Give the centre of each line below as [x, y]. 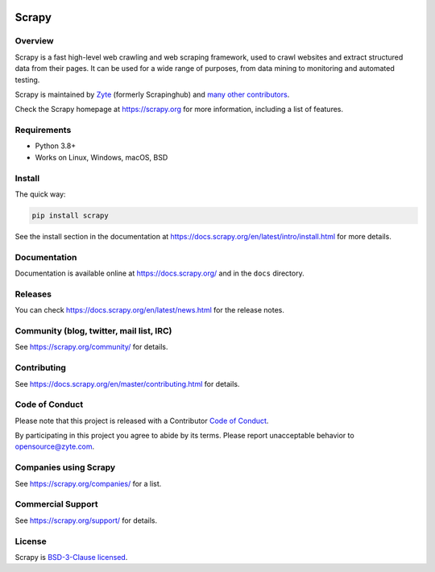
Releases [33, 294]
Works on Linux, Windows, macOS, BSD [101, 157]
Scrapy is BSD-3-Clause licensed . [71, 557]
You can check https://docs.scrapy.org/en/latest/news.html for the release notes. [150, 310]
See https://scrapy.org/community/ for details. [91, 347]
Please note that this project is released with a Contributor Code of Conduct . [142, 421]
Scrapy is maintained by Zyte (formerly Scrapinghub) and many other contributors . [152, 94]
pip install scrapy [70, 215]
